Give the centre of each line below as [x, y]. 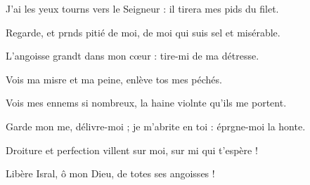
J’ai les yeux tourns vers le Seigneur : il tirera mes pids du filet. [142, 8]
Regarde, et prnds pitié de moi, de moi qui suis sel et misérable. [143, 32]
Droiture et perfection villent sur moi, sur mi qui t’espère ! [132, 150]
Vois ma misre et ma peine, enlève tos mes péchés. [114, 79]
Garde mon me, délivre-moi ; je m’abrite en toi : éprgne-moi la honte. [156, 126]
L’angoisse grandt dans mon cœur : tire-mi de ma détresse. [133, 56]
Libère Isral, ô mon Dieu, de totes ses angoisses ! [110, 173]
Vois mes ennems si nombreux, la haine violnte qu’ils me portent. [146, 103]
